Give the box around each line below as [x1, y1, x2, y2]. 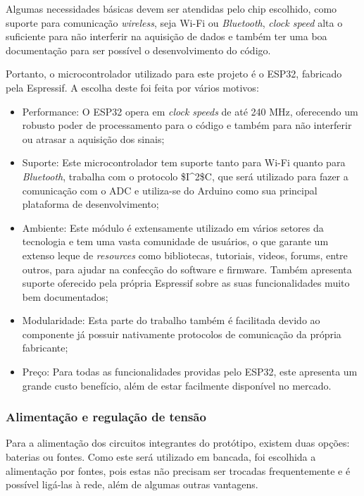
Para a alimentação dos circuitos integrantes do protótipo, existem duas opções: [6, 435, 350, 450]
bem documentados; [22, 289, 108, 304]
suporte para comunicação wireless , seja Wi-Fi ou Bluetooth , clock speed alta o [6, 15, 343, 30]
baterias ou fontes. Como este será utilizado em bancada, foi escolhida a [6, 449, 316, 464]
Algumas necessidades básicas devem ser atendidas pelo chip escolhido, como [6, 1, 337, 15]
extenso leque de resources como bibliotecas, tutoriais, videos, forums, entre [22, 247, 348, 262]
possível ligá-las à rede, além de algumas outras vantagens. [6, 477, 258, 492]
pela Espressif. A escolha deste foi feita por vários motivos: [6, 80, 259, 94]
